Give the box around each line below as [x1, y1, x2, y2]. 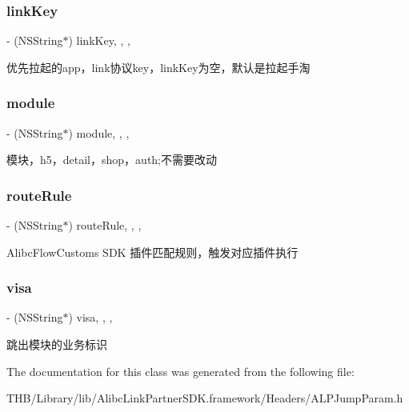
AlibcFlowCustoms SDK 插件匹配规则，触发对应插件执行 [6, 243, 299, 260]
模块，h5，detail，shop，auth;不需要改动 [6, 151, 218, 168]
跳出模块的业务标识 [6, 336, 107, 353]
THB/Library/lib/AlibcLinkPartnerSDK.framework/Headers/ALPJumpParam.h [6, 390, 403, 406]
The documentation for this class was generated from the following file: [6, 362, 355, 379]
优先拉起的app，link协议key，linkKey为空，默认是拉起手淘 [6, 58, 311, 75]
